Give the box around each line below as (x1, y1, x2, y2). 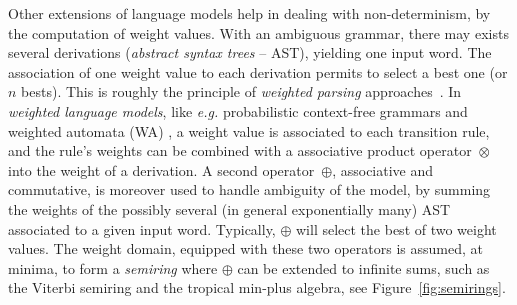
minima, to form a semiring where (8, 257, 218, 278)
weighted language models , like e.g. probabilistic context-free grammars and (8, 100, 468, 121)
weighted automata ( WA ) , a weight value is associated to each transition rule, (8, 120, 490, 141)
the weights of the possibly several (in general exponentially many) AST (8, 198, 451, 219)
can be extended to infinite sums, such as (237, 257, 490, 278)
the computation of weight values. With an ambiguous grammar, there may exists (8, 22, 509, 43)
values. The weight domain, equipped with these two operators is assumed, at (8, 238, 483, 259)
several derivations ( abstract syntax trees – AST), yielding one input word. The (8, 42, 492, 63)
